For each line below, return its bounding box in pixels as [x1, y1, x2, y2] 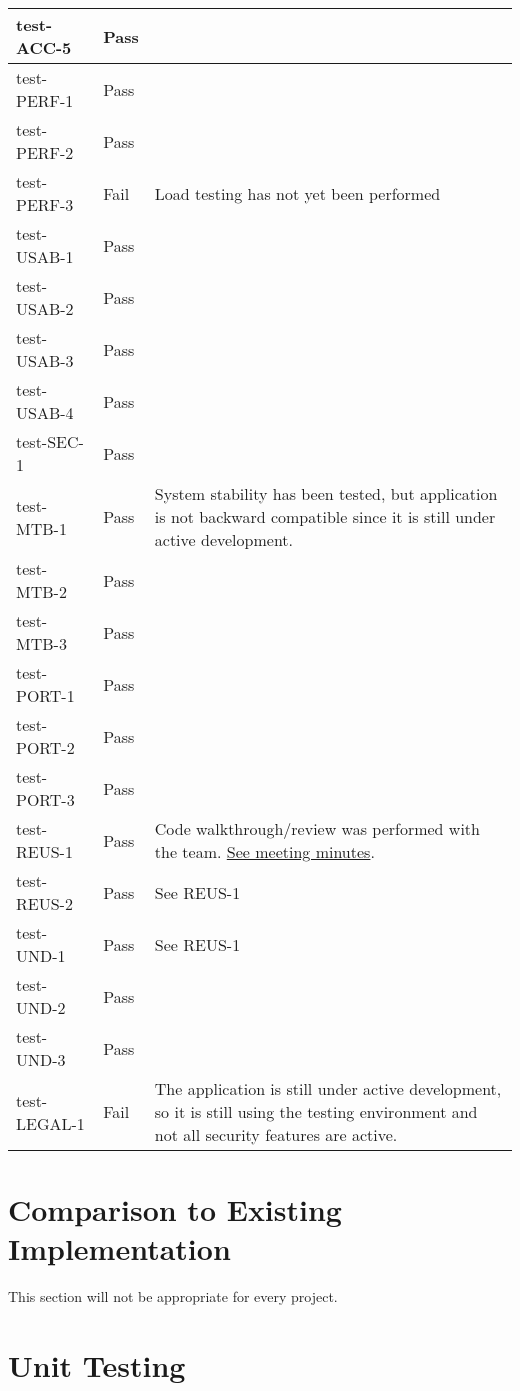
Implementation [8, 1228, 231, 1269]
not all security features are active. [154, 1123, 398, 1146]
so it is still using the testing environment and [154, 1100, 478, 1123]
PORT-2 [16, 736, 75, 759]
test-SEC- [16, 430, 84, 453]
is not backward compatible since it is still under [154, 505, 496, 528]
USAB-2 [16, 297, 74, 320]
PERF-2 [16, 141, 74, 164]
